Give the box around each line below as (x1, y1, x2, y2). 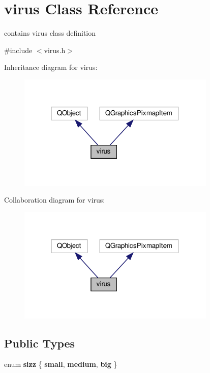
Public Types (4, 335, 75, 351)
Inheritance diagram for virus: (4, 62, 98, 72)
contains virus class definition (4, 28, 96, 38)
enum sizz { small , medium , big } (4, 359, 117, 369)
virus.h (44, 44, 66, 55)
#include (4, 44, 33, 55)
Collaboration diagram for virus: (4, 194, 105, 205)
